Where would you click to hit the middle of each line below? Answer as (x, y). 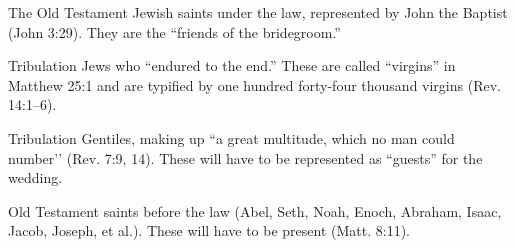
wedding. (35, 177)
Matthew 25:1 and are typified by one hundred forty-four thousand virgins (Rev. (254, 84)
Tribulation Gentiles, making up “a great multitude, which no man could (231, 137)
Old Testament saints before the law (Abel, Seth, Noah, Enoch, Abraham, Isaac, (255, 210)
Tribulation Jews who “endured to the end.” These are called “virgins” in (232, 65)
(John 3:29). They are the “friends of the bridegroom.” (174, 31)
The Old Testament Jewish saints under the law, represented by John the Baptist (258, 12)
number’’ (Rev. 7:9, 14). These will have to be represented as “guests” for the (245, 157)
